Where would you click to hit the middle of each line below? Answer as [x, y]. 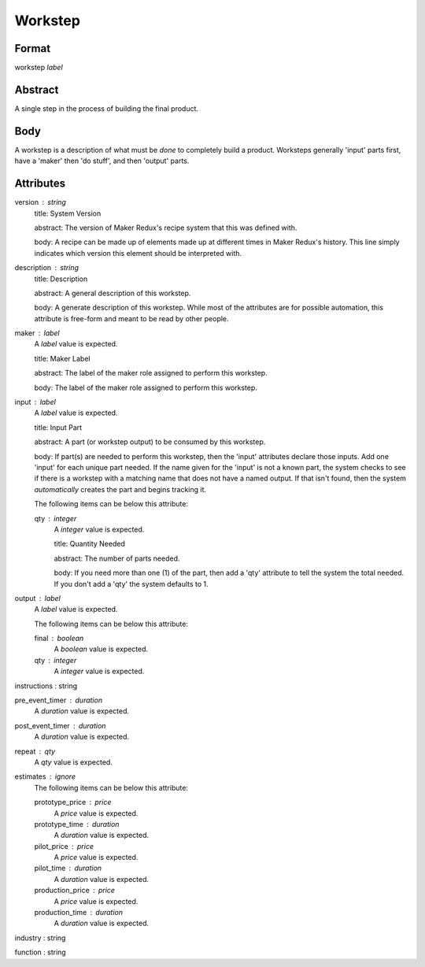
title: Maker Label [62, 358]
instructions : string [46, 686]
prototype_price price [73, 802]
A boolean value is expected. [101, 649]
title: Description [61, 279]
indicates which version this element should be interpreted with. [138, 253]
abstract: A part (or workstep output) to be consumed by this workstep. [150, 442]
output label [37, 598]
